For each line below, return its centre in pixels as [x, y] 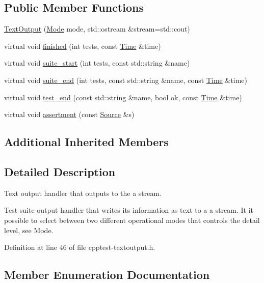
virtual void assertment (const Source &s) [69, 114]
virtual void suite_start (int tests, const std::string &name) [97, 63]
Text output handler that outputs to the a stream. [83, 193]
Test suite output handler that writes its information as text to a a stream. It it [129, 210]
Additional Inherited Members [86, 142]
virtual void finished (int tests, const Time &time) [83, 46]
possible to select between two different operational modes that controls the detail [132, 220]
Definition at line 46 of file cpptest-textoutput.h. [80, 247]
